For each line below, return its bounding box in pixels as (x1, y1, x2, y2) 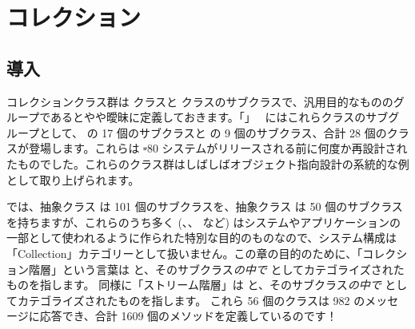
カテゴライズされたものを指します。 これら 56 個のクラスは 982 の (17, 291, 365, 308)
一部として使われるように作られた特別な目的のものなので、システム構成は (6, 229, 397, 246)
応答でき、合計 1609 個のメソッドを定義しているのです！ (39, 307, 337, 324)
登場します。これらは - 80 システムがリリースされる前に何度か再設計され (28, 140, 408, 157)
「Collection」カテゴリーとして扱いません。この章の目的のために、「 (6, 244, 363, 261)
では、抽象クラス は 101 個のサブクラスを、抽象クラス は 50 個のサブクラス (6, 198, 403, 215)
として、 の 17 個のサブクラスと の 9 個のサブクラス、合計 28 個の (39, 124, 387, 141)
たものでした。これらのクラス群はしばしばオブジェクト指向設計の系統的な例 (6, 155, 409, 172)
